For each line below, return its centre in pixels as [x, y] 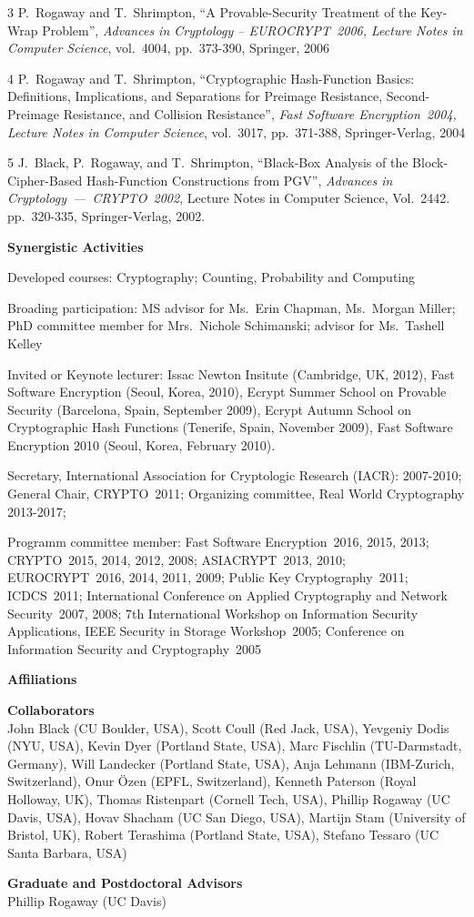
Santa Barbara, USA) [67, 852]
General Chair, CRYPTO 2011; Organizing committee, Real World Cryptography [236, 494]
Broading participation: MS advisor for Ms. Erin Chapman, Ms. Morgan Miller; [232, 307]
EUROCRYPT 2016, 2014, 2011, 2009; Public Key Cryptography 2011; [208, 577]
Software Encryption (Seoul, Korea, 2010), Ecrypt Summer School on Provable [227, 392]
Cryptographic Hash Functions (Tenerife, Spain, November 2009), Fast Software [230, 427]
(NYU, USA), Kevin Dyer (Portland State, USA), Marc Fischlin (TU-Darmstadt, [235, 746]
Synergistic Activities [76, 246]
